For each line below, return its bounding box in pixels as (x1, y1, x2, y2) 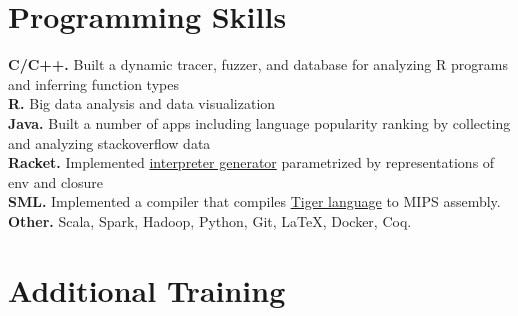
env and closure (8, 171, 104, 192)
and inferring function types (8, 73, 179, 94)
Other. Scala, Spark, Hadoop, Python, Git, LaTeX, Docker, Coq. (8, 210, 412, 231)
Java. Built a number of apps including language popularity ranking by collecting (8, 112, 511, 133)
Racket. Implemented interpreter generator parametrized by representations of (8, 152, 495, 173)
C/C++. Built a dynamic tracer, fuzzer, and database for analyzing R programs (8, 54, 508, 75)
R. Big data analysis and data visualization (8, 93, 276, 114)
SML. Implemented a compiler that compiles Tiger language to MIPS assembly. (8, 191, 501, 212)
